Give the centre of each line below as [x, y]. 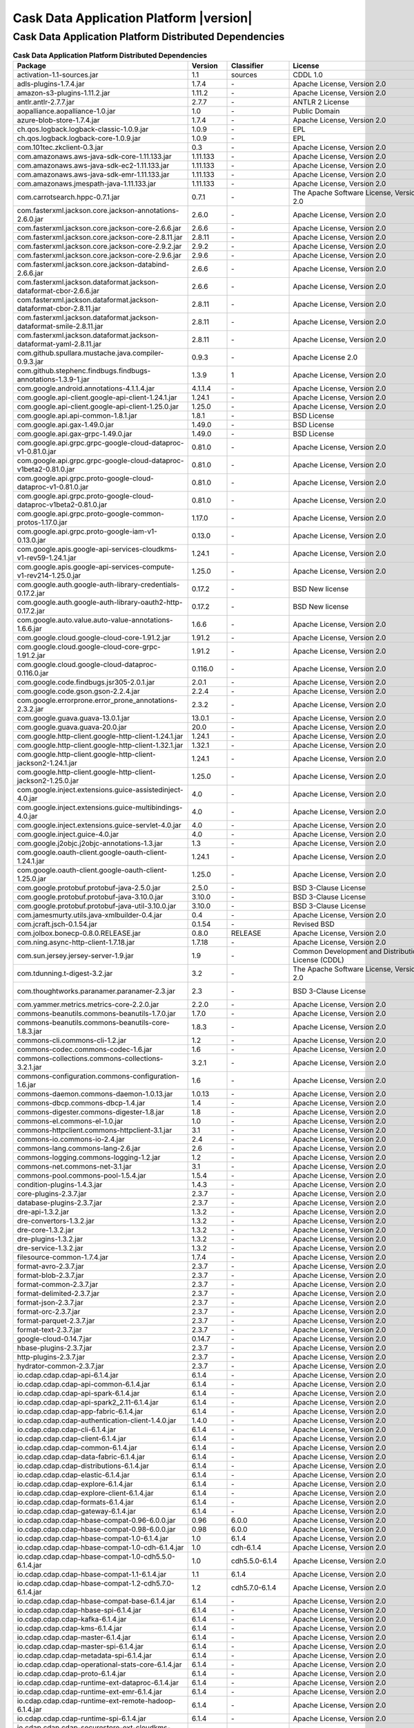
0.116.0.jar [33, 673]
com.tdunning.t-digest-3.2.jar [65, 973]
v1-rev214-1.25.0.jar [49, 575]
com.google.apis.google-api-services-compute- [96, 567]
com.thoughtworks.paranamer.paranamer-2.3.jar [96, 990]
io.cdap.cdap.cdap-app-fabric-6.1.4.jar [80, 1411]
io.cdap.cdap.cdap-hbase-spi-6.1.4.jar [79, 1610]
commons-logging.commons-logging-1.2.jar [89, 1157]
